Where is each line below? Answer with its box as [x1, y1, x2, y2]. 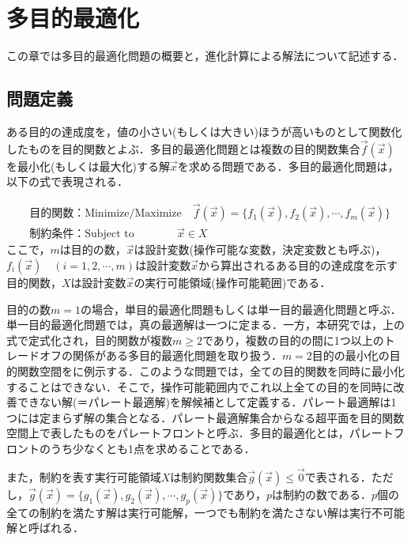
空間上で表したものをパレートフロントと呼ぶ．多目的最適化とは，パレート [6, 425, 394, 441]
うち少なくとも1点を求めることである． [50, 440, 255, 456]
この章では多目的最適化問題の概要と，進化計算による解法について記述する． [6, 47, 404, 64]
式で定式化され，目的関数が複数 [6, 331, 172, 348]
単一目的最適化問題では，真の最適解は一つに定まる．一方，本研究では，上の [6, 316, 405, 333]
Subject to [85, 228, 134, 240]
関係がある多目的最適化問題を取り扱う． [72, 347, 282, 364]
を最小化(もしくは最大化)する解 [6, 157, 170, 174]
